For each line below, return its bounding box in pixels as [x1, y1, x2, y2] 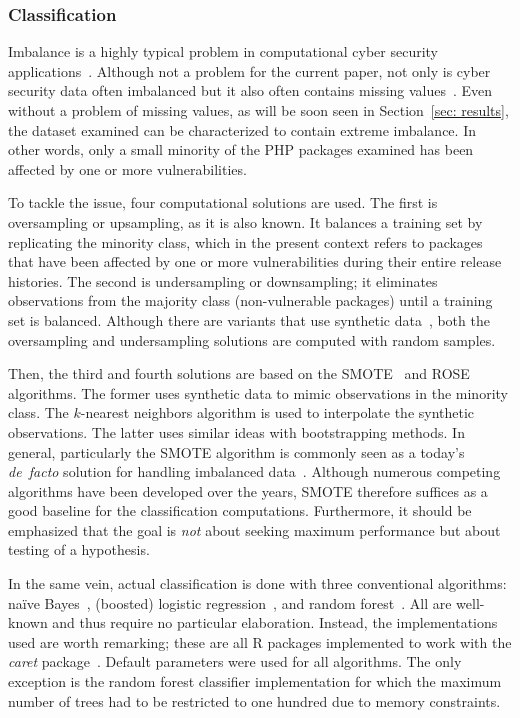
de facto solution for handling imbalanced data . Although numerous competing [8, 461, 501, 482]
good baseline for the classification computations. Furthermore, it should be [8, 500, 472, 521]
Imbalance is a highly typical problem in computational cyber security [8, 41, 439, 62]
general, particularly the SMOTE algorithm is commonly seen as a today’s [8, 441, 465, 462]
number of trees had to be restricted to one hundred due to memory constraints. [8, 690, 501, 711]
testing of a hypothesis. [8, 539, 150, 560]
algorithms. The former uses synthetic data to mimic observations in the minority [8, 382, 508, 403]
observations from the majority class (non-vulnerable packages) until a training [8, 290, 493, 311]
